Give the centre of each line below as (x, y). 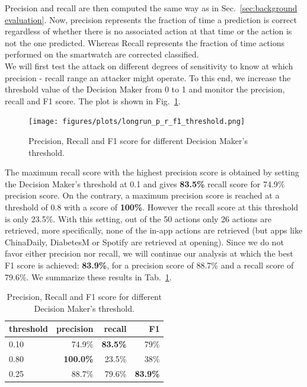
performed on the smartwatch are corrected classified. (102, 54)
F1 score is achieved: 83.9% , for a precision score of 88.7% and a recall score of (149, 265)
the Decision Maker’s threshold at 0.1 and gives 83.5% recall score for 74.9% (145, 183)
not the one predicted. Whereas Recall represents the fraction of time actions (145, 42)
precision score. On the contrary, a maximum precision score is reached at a (142, 195)
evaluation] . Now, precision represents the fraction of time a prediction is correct (151, 19)
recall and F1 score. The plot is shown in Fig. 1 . (93, 100)
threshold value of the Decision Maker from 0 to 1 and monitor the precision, (145, 89)
